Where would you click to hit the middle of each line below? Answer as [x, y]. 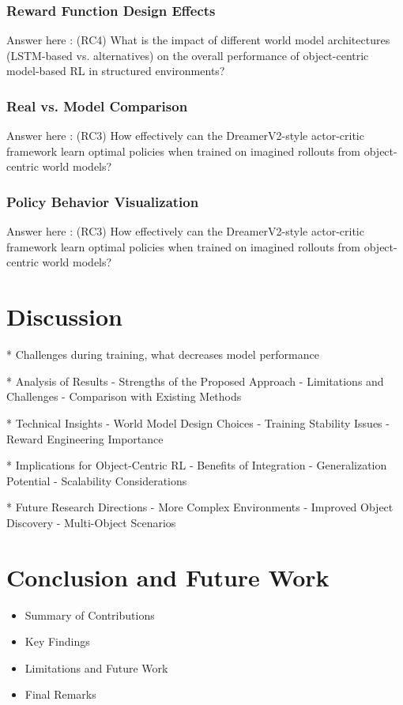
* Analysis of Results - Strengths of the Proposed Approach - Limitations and [195, 381]
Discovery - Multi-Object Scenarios [91, 522]
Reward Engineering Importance [85, 438]
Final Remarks [60, 694]
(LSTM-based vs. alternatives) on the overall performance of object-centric [188, 55]
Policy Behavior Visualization [103, 201]
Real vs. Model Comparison [97, 106]
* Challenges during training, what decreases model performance [163, 354]
